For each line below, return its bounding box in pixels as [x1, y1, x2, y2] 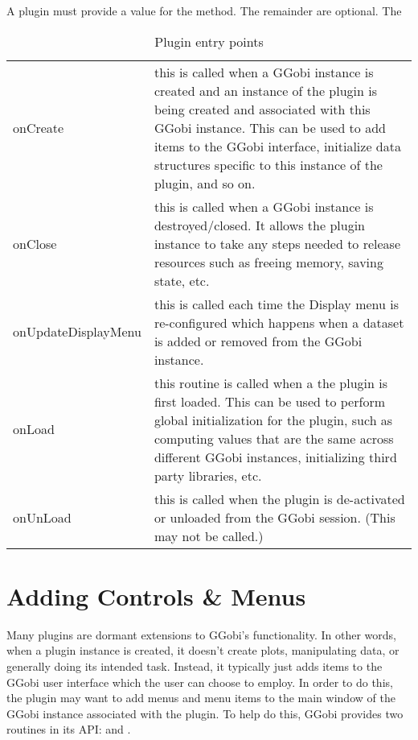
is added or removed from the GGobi [154, 331, 363, 350]
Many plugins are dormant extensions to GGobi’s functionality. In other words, [6, 626, 396, 643]
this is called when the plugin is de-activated [154, 489, 405, 508]
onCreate [13, 118, 64, 137]
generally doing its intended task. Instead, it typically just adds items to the [6, 657, 383, 674]
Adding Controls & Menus [6, 579, 306, 612]
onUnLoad [13, 507, 72, 527]
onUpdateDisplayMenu [13, 322, 141, 341]
